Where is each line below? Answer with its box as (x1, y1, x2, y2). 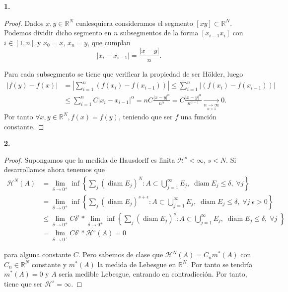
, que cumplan (87, 37, 131, 47)
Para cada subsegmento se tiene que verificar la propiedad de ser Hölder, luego (4, 69, 243, 79)
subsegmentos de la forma (120, 27, 199, 38)
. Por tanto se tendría (187, 259, 253, 269)
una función (180, 111, 216, 121)
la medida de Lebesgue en (97, 259, 176, 269)
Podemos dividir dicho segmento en (4, 27, 112, 38)
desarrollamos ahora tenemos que (4, 164, 105, 175)
